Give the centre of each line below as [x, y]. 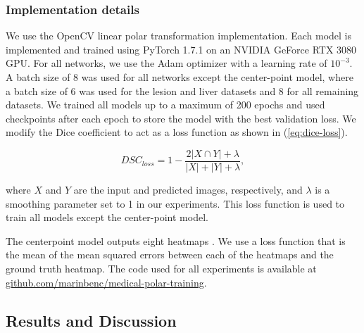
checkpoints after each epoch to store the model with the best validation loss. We [181, 118]
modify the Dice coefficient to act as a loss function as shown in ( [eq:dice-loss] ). [177, 132]
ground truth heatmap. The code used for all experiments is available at [161, 268]
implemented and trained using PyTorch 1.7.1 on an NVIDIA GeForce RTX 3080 [181, 49]
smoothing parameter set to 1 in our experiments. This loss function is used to [175, 203]
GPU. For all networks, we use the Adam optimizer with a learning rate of [167, 63]
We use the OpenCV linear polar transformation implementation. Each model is [178, 36]
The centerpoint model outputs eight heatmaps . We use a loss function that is [176, 240]
